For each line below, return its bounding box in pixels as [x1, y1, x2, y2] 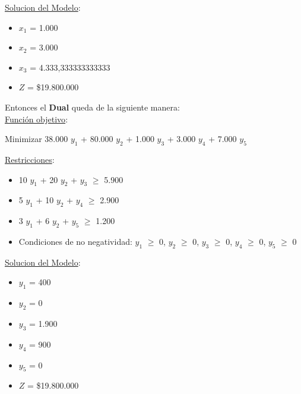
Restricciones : [5, 153, 55, 165]
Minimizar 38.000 [5, 133, 68, 145]
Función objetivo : [5, 112, 68, 125]
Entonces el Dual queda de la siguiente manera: [5, 100, 180, 113]
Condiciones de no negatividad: [18, 235, 132, 247]
